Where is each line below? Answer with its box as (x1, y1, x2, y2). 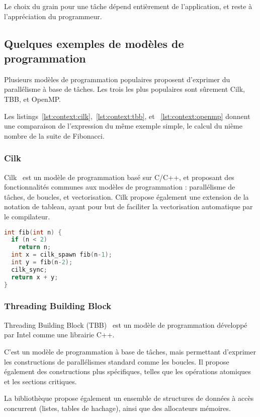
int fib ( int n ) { (4, 228, 62, 236)
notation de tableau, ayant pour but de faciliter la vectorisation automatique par (4, 201, 253, 212)
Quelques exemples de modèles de (4, 35, 184, 51)
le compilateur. (4, 211, 50, 221)
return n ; (18, 244, 51, 251)
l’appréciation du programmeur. (4, 11, 102, 21)
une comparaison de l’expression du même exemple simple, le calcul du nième (4, 121, 242, 131)
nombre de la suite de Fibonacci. (4, 130, 105, 141)
